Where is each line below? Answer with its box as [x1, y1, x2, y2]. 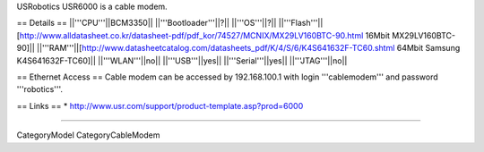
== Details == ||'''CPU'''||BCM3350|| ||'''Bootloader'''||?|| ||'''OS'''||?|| [16, 18, 277, 29]
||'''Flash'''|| [278, 18, 324, 29]
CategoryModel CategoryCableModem [16, 130, 160, 140]
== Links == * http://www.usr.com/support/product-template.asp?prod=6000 [16, 100, 304, 111]
